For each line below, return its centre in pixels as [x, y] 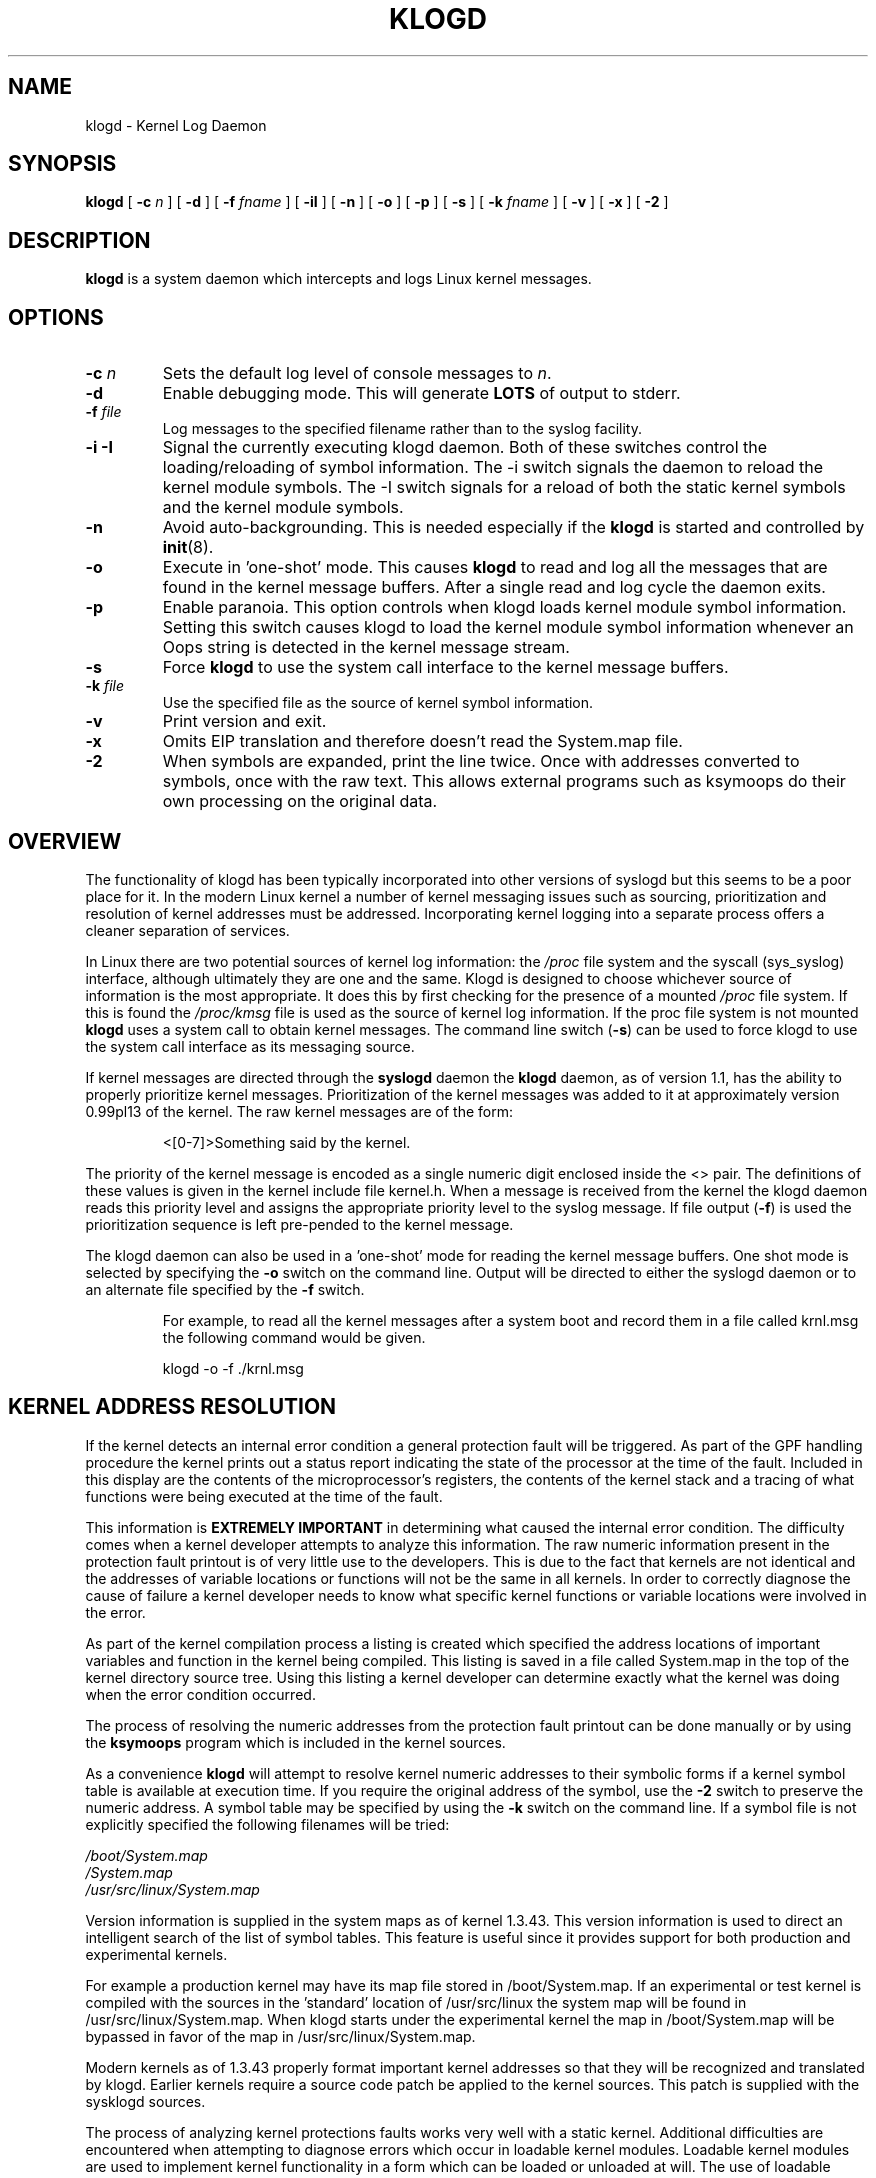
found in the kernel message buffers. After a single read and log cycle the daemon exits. [494, 587]
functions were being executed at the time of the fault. [264, 1496]
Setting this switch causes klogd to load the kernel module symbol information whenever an [508, 627]
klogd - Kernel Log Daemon [176, 125]
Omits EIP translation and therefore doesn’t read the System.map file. [422, 741]
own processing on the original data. [300, 801]
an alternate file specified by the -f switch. [225, 1289]
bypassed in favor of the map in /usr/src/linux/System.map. [280, 2036]
